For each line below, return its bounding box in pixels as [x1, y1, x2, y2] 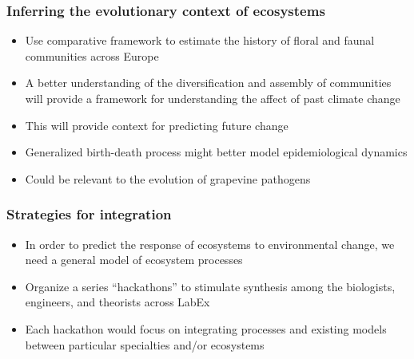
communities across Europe [25, 47, 159, 64]
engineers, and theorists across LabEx [25, 294, 210, 310]
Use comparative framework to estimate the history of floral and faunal [25, 32, 375, 49]
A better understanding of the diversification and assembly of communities [25, 74, 392, 91]
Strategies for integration [6, 204, 172, 224]
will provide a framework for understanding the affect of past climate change [25, 90, 400, 106]
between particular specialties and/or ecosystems [25, 336, 265, 353]
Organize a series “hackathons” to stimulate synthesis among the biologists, [25, 278, 396, 294]
